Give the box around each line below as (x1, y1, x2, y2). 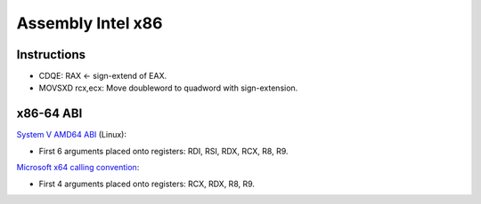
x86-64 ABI (16, 106, 83, 122)
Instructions (16, 47, 86, 62)
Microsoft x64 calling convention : (16, 162, 140, 173)
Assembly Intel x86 (16, 13, 164, 33)
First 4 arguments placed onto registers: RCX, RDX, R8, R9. (38, 178, 256, 189)
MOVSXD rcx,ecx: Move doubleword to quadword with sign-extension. (38, 82, 298, 93)
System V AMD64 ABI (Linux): (16, 129, 126, 140)
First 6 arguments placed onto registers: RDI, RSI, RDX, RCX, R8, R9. (38, 145, 289, 156)
